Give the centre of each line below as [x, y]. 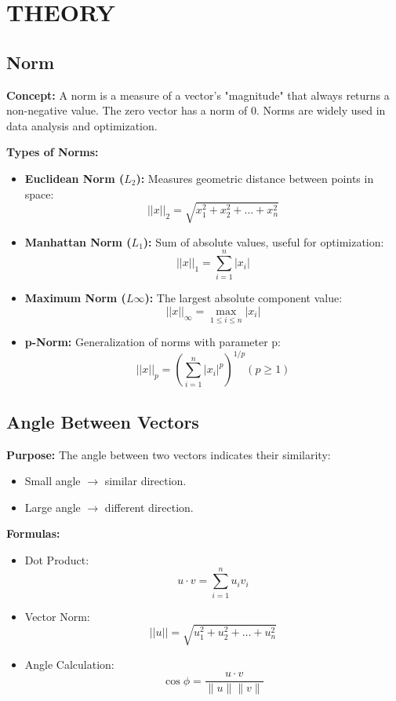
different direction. [149, 507]
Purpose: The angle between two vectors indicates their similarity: [169, 454]
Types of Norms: [53, 152]
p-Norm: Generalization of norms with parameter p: [153, 342]
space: [39, 194]
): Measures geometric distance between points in [255, 178]
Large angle [53, 507]
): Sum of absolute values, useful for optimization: [263, 241]
